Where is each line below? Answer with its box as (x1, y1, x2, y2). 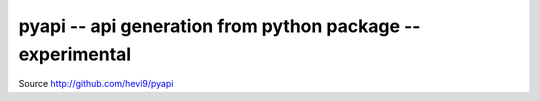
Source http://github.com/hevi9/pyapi (18, 78, 174, 90)
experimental (18, 43, 132, 65)
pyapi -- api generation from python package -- (18, 15, 421, 37)
